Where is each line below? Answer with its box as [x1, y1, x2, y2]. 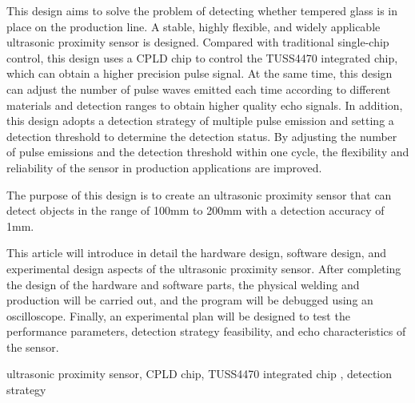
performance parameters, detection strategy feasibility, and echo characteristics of [6, 323, 406, 340]
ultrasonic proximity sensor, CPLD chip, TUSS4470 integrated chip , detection [6, 365, 393, 382]
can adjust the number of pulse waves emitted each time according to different [6, 80, 391, 97]
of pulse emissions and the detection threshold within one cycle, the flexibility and [6, 143, 409, 160]
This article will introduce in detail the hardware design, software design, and [6, 244, 386, 261]
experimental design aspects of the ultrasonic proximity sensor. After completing [6, 260, 401, 276]
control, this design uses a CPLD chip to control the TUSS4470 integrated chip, [6, 49, 398, 66]
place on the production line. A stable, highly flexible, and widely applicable [6, 18, 381, 34]
